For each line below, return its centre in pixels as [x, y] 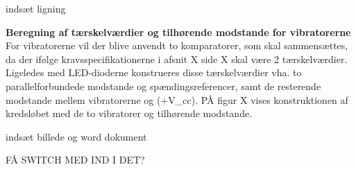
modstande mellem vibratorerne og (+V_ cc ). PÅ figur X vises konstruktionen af [177, 99]
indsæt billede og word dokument [76, 136]
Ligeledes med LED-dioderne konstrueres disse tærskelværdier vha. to [154, 72]
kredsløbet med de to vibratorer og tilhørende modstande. [129, 113]
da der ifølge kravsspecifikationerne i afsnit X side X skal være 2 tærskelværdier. [177, 59]
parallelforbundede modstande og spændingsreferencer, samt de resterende [163, 86]
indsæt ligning [36, 8]
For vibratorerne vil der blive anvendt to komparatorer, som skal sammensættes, [177, 45]
